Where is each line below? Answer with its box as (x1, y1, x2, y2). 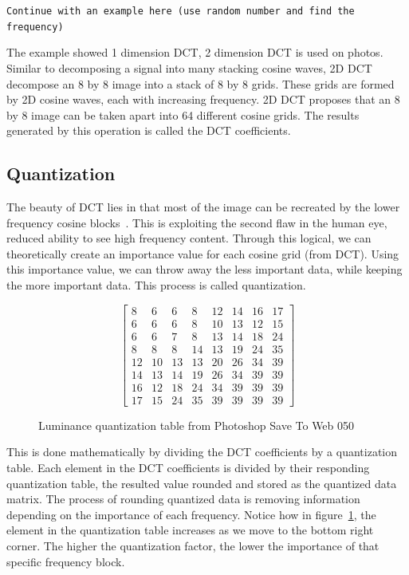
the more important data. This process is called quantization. (6, 277, 306, 293)
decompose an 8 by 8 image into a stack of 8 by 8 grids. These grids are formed (6, 75, 395, 92)
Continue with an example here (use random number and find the (6, 6, 355, 17)
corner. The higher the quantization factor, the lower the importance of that (6, 538, 380, 554)
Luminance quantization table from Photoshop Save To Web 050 (38, 416, 355, 433)
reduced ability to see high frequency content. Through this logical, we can (6, 230, 372, 246)
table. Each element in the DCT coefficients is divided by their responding (6, 459, 370, 476)
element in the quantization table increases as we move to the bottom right (6, 522, 374, 538)
